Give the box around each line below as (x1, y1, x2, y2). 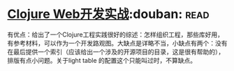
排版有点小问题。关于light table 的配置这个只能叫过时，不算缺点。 (7, 56, 197, 64)
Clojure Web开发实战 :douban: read (7, 6, 210, 22)
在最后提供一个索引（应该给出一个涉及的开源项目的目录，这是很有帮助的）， (7, 48, 225, 56)
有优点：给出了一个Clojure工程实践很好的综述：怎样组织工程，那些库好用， (7, 30, 224, 39)
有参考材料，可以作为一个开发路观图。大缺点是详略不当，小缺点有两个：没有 (7, 39, 228, 47)
